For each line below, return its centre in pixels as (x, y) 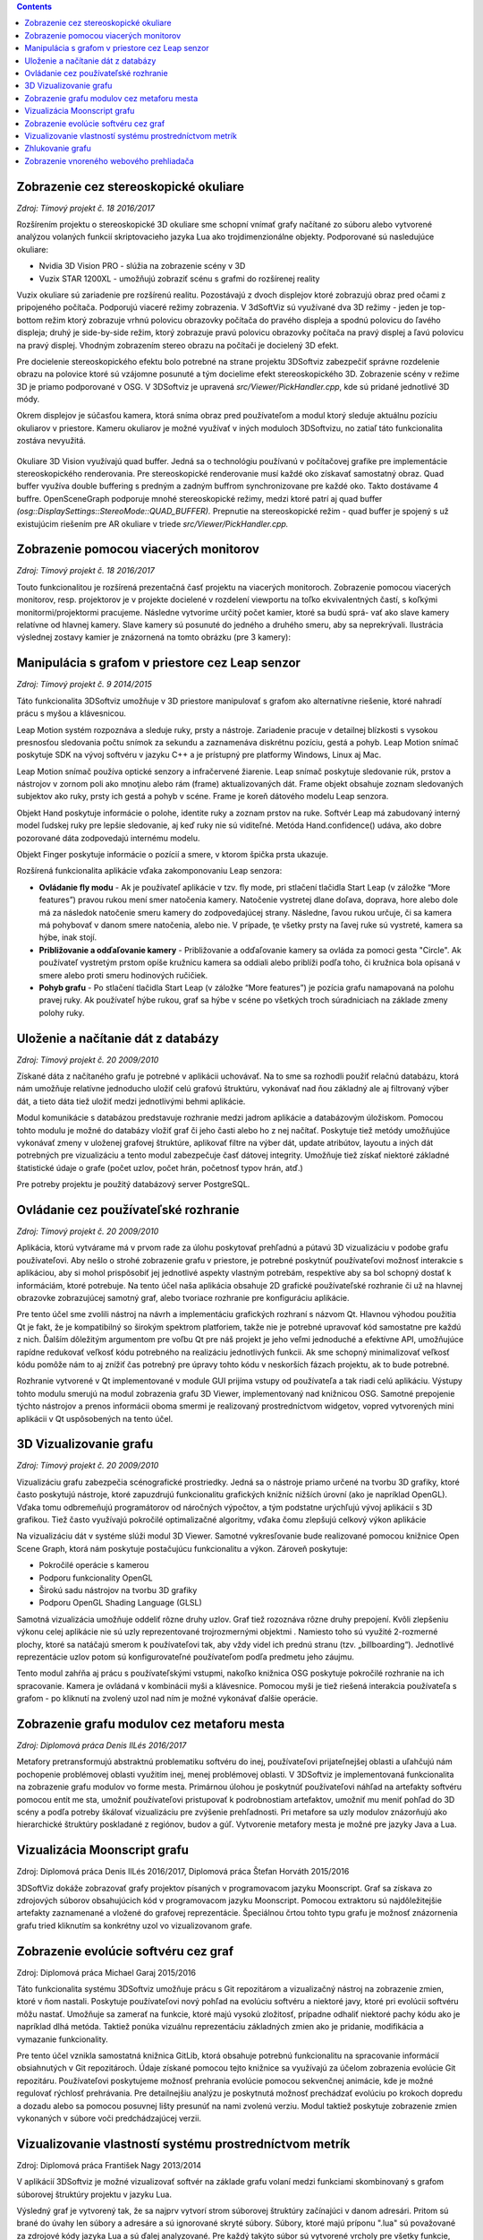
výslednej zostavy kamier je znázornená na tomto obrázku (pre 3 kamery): (153, 637)
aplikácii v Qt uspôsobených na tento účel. (95, 1418)
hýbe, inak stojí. (68, 937)
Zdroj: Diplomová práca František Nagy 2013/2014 (109, 2165)
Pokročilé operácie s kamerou (94, 1565)
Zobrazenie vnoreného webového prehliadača (109, 160)
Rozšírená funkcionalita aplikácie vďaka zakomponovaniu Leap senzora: (149, 871)
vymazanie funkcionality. (63, 2039)
